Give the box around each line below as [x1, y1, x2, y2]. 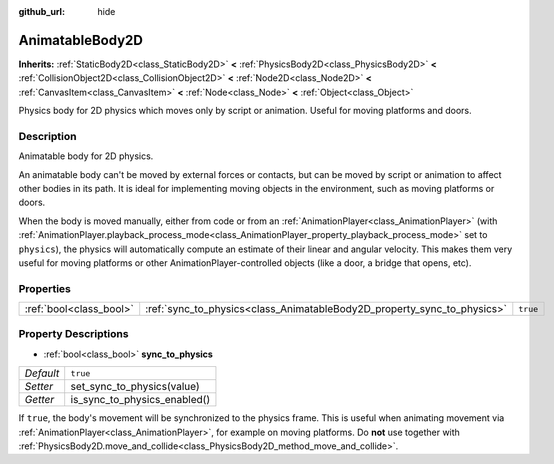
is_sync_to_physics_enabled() [70, 393, 211, 407]
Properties [18, 281, 72, 295]
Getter [24, 393, 55, 407]
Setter [24, 380, 54, 394]
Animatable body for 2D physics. [18, 150, 154, 162]
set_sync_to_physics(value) [70, 380, 200, 394]
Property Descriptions [18, 327, 129, 341]
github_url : [18, 6, 65, 17]
